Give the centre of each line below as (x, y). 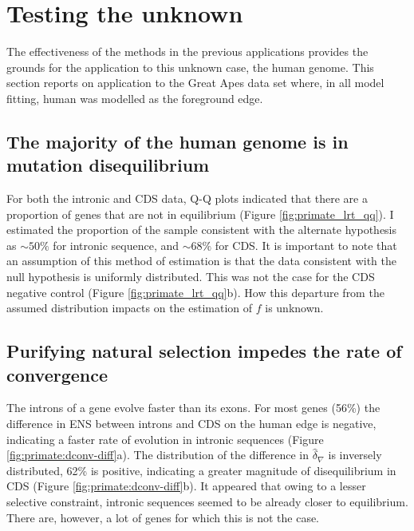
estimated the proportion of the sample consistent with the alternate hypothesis (202, 230)
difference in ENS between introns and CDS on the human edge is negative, (191, 424)
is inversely (355, 455)
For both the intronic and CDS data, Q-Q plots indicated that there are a (187, 198)
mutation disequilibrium (108, 165)
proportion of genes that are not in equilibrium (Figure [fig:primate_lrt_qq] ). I (200, 214)
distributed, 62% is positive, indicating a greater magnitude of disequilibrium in (201, 470)
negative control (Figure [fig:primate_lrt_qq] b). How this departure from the (195, 292)
